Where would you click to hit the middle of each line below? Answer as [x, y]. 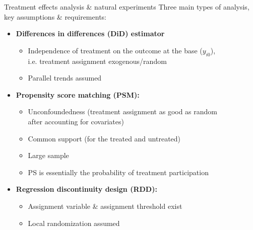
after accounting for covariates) [76, 121]
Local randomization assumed [74, 223]
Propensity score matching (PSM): [78, 94]
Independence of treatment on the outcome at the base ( [115, 50]
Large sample [48, 155]
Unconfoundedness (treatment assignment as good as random [123, 111]
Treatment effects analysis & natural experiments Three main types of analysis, [127, 7]
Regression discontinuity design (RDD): [86, 189]
